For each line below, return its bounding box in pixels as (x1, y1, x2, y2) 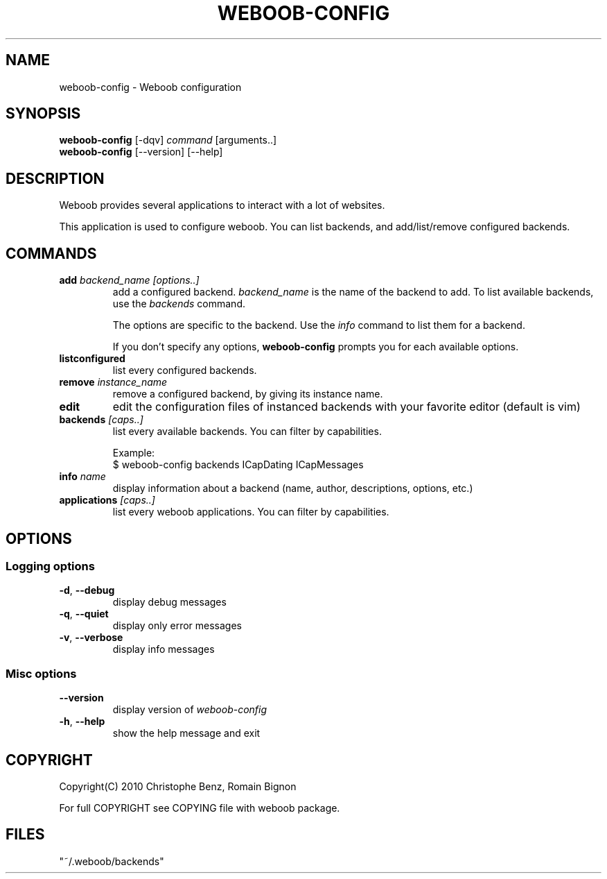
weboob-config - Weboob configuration (59, 80, 242, 93)
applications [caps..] (59, 494, 155, 506)
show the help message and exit (112, 727, 261, 740)
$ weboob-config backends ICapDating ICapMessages (112, 459, 364, 471)
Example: (112, 447, 155, 459)
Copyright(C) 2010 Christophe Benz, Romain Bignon (59, 780, 297, 792)
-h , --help (59, 715, 105, 728)
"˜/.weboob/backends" (59, 855, 164, 867)
